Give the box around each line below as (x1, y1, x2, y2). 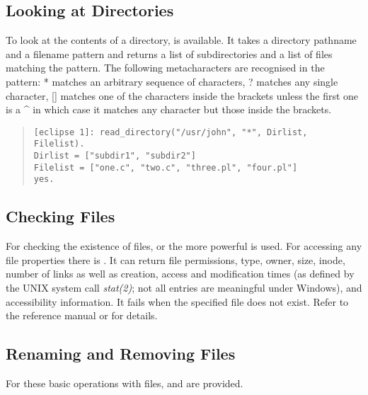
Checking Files (6, 205, 115, 227)
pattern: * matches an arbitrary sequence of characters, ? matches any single (6, 74, 338, 88)
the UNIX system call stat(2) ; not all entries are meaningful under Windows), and (6, 280, 362, 295)
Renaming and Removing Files (6, 343, 236, 365)
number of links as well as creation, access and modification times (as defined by (6, 266, 355, 281)
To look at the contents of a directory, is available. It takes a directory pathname (6, 33, 357, 47)
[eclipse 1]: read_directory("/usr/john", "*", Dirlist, (33, 127, 308, 137)
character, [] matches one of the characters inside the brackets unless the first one (6, 88, 359, 103)
